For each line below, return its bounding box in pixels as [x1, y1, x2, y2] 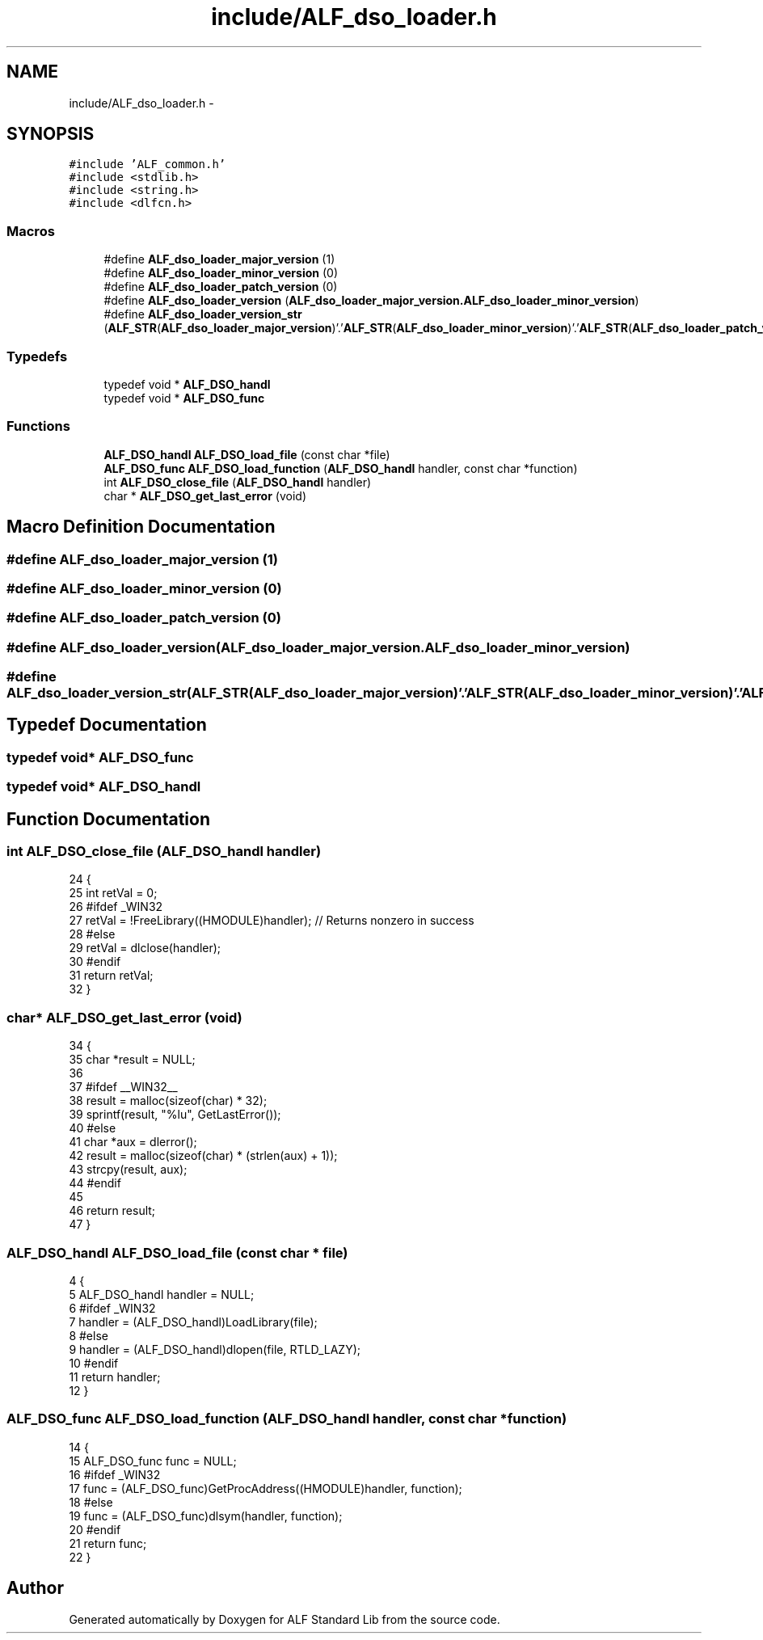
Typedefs [6, 348, 68, 365]
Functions [6, 418, 70, 435]
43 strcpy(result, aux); [69, 1162, 188, 1177]
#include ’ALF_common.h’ [69, 158, 226, 171]
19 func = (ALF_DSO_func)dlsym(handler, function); [69, 1508, 343, 1523]
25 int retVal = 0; [69, 886, 158, 900]
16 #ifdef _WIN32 [69, 1467, 161, 1482]
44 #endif [69, 1176, 121, 1191]
